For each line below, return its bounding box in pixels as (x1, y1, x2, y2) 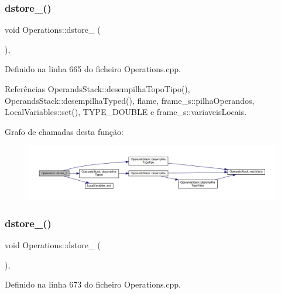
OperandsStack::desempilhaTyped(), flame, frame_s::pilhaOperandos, (5, 94, 255, 106)
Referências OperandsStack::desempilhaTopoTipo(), (5, 83, 190, 94)
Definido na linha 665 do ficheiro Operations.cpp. (5, 63, 181, 75)
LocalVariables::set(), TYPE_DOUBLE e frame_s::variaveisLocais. (5, 106, 247, 118)
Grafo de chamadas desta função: (5, 125, 124, 137)
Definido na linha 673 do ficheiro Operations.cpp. (5, 278, 181, 290)
